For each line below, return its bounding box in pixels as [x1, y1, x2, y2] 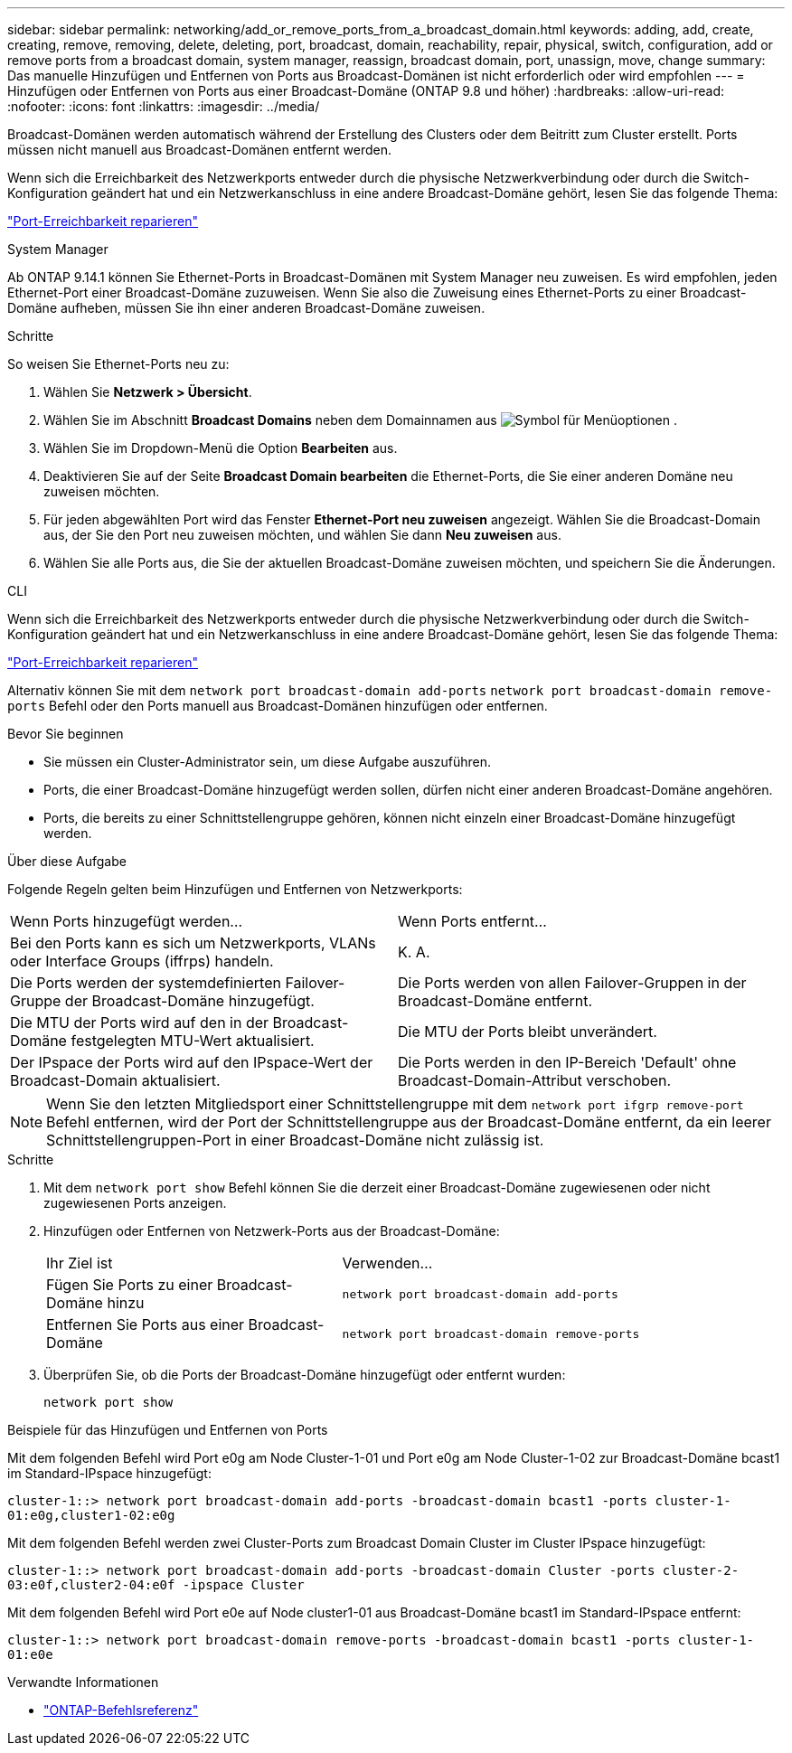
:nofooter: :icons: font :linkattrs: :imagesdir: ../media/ [7, 99, 320, 114]
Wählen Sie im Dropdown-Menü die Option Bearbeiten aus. [43, 440, 398, 456]
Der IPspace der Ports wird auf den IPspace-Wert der [10, 1053, 373, 1071]
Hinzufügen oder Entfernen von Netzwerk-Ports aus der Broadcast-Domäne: [43, 1223, 500, 1239]
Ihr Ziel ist [46, 1254, 113, 1272]
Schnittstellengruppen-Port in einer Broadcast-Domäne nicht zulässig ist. [46, 1131, 544, 1149]
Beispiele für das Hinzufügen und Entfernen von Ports [7, 1422, 328, 1437]
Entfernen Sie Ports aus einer [46, 1315, 245, 1334]
